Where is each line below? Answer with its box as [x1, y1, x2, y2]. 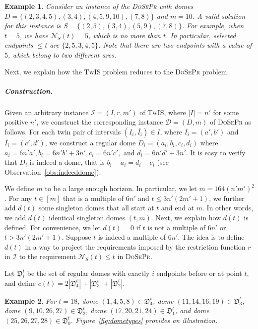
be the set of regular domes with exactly [27, 268, 150, 278]
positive [4, 117, 28, 127]
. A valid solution [192, 10, 246, 21]
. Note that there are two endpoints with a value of [98, 40, 252, 50]
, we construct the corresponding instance [36, 117, 163, 127]
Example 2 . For [4, 295, 57, 306]
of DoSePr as [210, 117, 252, 127]
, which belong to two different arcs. [8, 49, 117, 60]
